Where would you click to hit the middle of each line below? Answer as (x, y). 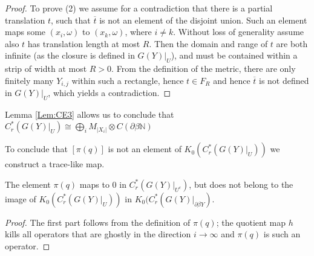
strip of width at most (46, 69)
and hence (232, 80)
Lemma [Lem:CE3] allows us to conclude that (90, 114)
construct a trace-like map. (55, 164)
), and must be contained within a (234, 55)
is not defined (284, 80)
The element (28, 184)
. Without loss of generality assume (239, 32)
